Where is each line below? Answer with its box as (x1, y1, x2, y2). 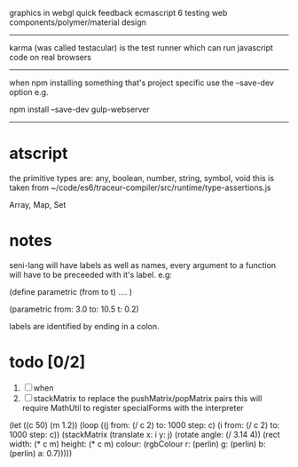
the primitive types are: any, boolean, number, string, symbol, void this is (9, 172, 275, 183)
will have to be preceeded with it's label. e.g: (9, 269, 173, 280)
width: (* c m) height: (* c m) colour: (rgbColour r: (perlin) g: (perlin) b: (9, 439, 266, 449)
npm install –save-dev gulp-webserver (9, 104, 151, 115)
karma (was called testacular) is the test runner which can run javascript (9, 43, 273, 52)
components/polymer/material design (9, 17, 146, 28)
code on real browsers (9, 52, 91, 62)
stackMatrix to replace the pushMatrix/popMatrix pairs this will (33, 392, 263, 403)
